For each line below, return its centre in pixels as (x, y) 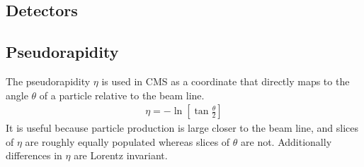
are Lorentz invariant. (121, 155)
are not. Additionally (286, 141)
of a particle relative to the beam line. (122, 95)
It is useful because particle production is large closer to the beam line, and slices (182, 128)
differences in (34, 155)
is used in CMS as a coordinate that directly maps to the (226, 81)
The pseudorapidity (48, 81)
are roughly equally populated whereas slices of (127, 141)
